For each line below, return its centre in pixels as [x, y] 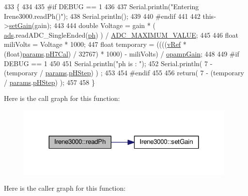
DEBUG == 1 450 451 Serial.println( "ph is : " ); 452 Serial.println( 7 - [108, 63]
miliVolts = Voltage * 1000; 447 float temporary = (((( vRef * [95, 44]
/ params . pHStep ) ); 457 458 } [49, 82]
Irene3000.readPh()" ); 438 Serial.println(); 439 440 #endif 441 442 [102, 16]
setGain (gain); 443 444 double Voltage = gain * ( [82, 25]
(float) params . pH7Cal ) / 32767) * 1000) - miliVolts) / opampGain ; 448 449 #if [122, 53]
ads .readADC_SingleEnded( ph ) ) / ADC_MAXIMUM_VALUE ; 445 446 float [121, 35]
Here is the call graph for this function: [62, 98]
